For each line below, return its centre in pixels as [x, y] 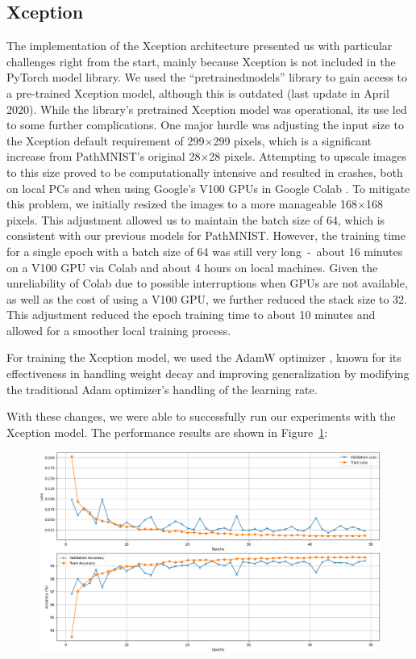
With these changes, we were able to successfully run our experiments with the [201, 416]
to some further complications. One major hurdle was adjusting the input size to [205, 125]
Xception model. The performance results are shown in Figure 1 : [167, 432]
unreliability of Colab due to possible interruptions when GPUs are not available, [207, 283]
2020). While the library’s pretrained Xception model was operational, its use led [207, 109]
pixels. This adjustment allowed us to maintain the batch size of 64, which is [196, 219]
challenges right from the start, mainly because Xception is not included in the [201, 61]
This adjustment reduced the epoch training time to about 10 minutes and [191, 315]
